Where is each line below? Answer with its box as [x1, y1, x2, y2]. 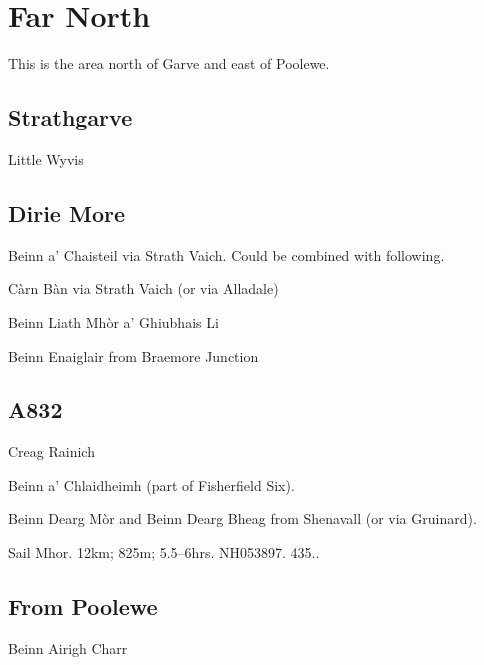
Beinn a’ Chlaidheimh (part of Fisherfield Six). [8, 474, 295, 495]
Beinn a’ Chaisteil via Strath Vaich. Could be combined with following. [8, 244, 445, 265]
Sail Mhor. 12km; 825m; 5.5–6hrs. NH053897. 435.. [8, 542, 320, 563]
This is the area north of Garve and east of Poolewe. [8, 53, 330, 74]
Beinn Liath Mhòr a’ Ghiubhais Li [8, 311, 219, 332]
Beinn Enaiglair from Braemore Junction [8, 345, 259, 366]
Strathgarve [8, 102, 133, 133]
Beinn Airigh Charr [8, 637, 128, 658]
